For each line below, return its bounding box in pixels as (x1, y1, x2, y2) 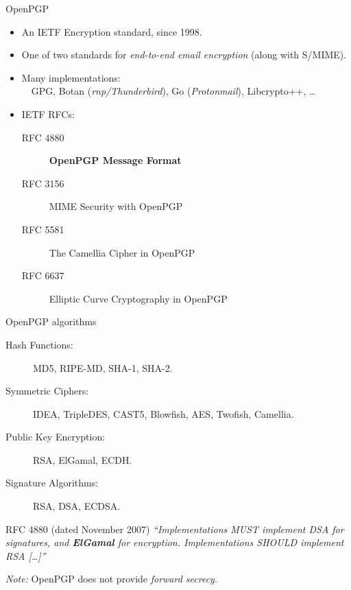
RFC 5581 (21, 222, 64, 236)
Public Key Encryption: (5, 429, 106, 444)
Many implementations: (21, 70, 121, 84)
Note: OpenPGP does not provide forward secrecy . (5, 571, 217, 586)
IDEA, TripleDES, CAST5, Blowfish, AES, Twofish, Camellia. (33, 406, 294, 421)
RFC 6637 (21, 268, 64, 283)
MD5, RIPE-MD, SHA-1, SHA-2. (33, 360, 173, 375)
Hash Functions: (5, 337, 73, 351)
